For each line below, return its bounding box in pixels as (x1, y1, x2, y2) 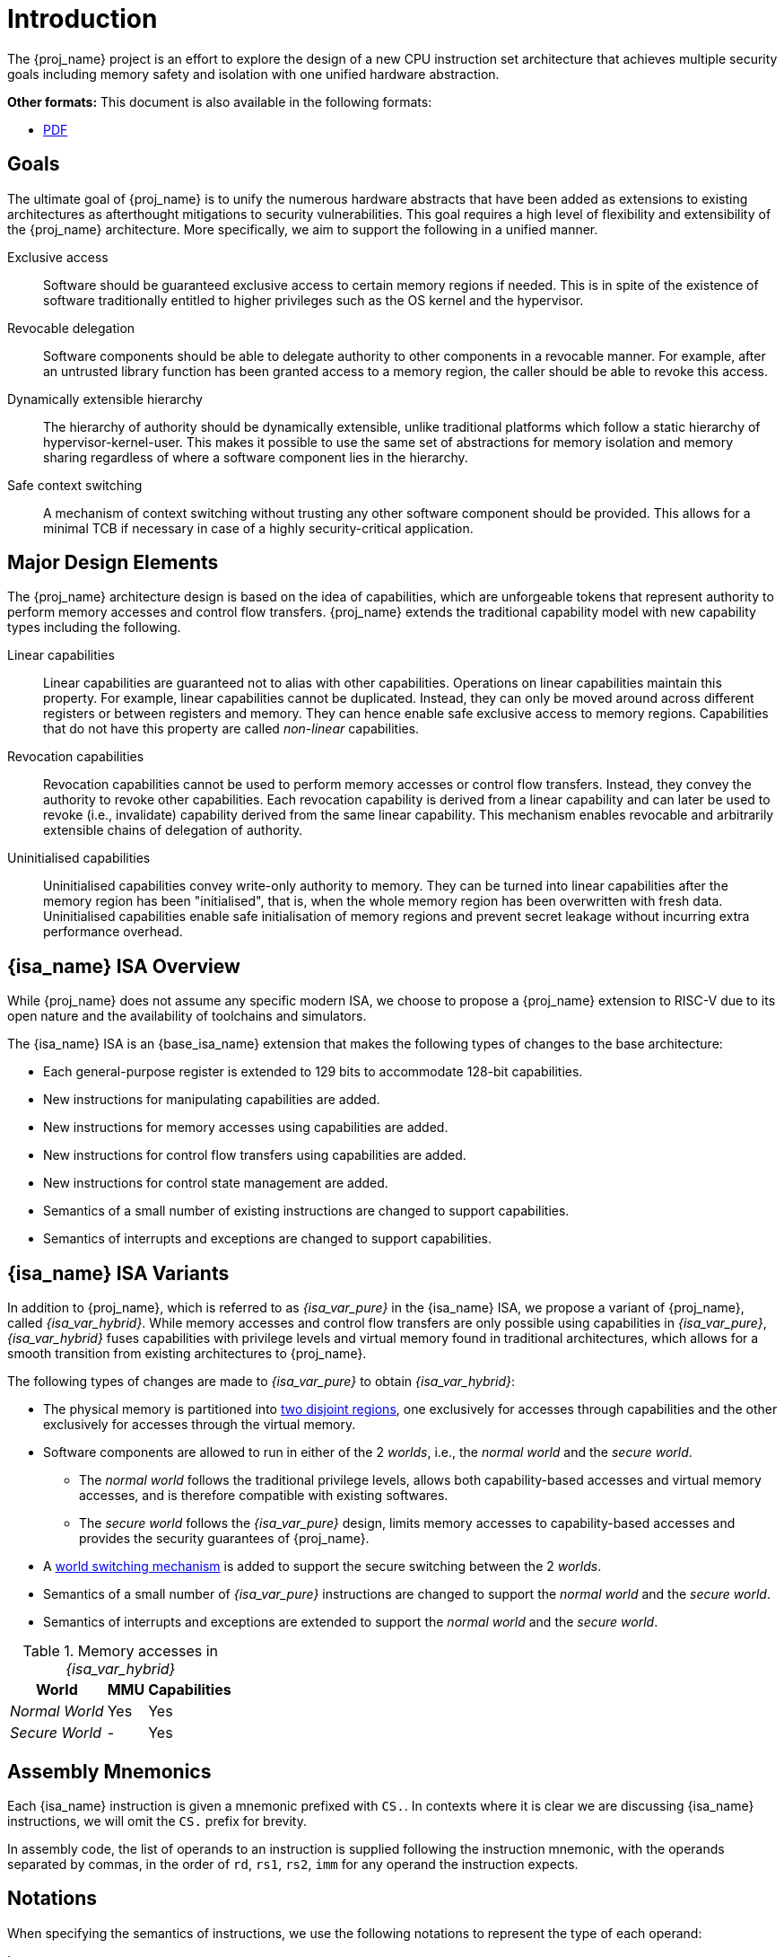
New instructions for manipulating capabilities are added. (43, 1092, 380, 1108)
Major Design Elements (7, 551, 219, 575)
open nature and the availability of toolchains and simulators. (7, 1008, 367, 1024)
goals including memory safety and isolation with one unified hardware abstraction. (7, 66, 500, 82)
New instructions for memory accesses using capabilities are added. (43, 1119, 449, 1136)
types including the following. (7, 619, 181, 636)
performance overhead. (43, 924, 183, 940)
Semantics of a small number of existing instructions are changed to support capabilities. (43, 1203, 570, 1219)
